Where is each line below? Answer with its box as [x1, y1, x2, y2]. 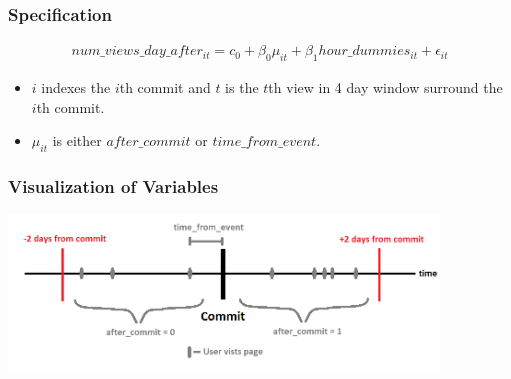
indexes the [41, 77, 111, 98]
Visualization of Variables [8, 173, 219, 198]
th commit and [119, 77, 211, 98]
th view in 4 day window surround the [268, 77, 503, 98]
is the [225, 77, 259, 98]
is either [52, 130, 102, 151]
